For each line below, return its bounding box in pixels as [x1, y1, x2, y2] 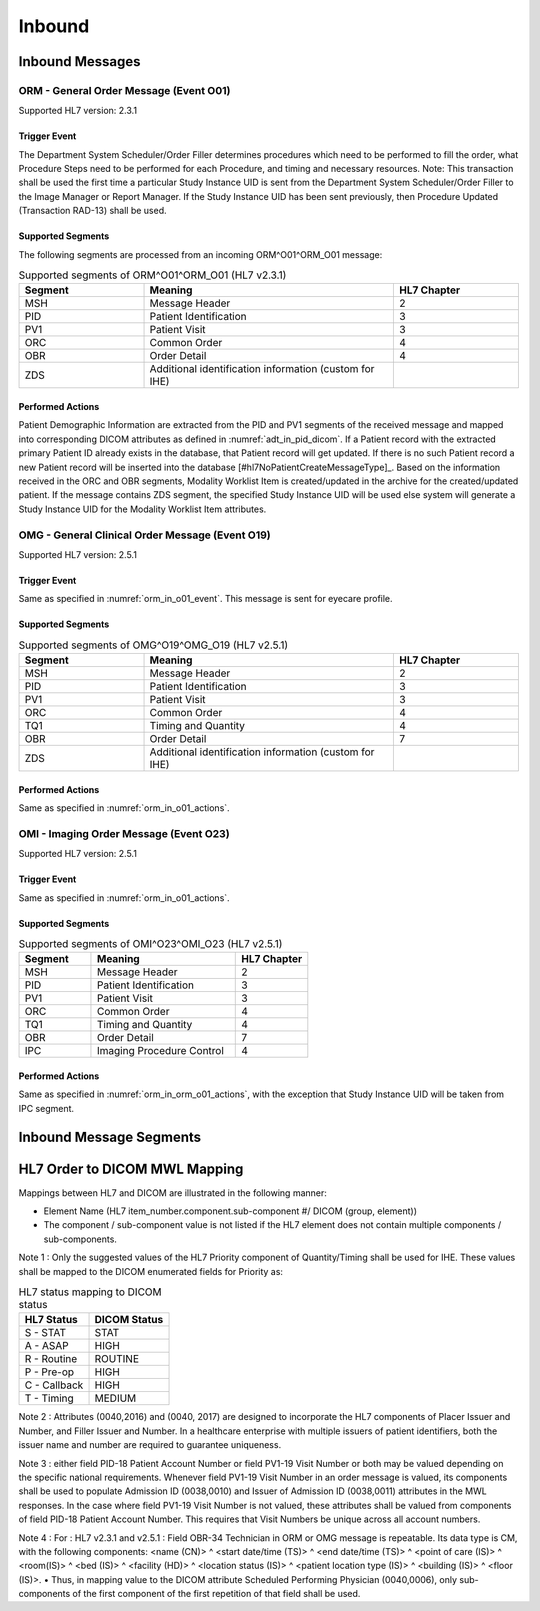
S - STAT [24, 1326, 67, 1340]
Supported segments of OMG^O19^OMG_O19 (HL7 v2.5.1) [18, 638, 289, 652]
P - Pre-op [24, 1365, 75, 1379]
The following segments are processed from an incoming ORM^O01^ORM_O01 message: [18, 248, 383, 260]
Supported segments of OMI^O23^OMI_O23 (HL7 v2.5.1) [18, 937, 283, 951]
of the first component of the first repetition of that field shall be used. [72, 1588, 361, 1600]
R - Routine [24, 1352, 78, 1366]
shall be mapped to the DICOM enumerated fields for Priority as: [18, 1265, 284, 1277]
